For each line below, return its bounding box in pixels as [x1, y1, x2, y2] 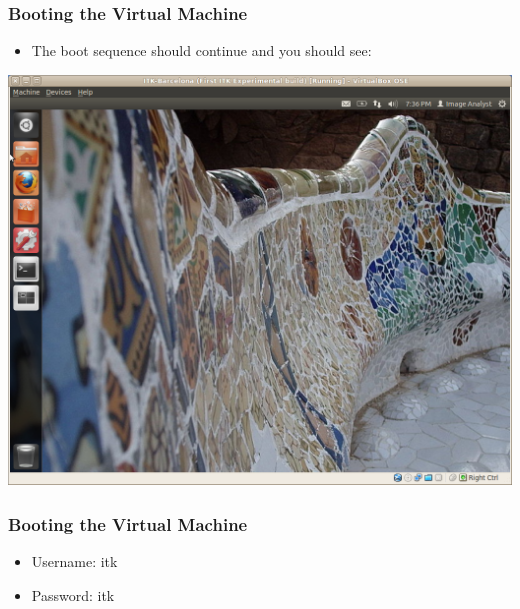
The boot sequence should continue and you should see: [31, 40, 372, 61]
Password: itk [31, 584, 115, 605]
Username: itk [31, 551, 118, 572]
